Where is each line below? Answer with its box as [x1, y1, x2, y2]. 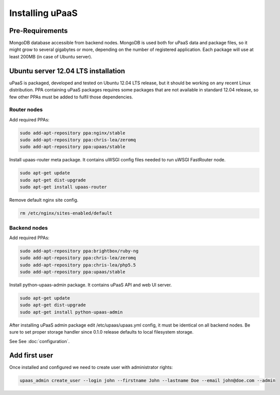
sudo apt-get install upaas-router [19, 184, 107, 190]
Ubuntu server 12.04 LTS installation [9, 66, 125, 75]
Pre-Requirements [9, 26, 68, 35]
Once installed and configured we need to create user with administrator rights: [9, 365, 173, 371]
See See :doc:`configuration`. [9, 338, 70, 344]
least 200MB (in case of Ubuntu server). [9, 53, 92, 59]
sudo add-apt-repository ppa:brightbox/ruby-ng [19, 248, 138, 254]
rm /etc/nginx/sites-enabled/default [19, 210, 112, 216]
